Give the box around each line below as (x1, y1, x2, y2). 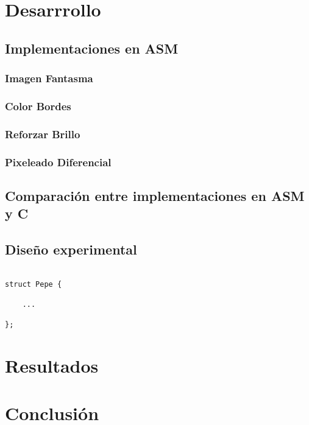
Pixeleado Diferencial (5, 154, 112, 169)
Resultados (5, 353, 99, 378)
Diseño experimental (5, 240, 137, 259)
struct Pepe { (5, 279, 62, 289)
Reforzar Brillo (5, 126, 80, 141)
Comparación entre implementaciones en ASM (5, 186, 305, 205)
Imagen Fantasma (5, 71, 93, 86)
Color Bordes (5, 98, 71, 113)
